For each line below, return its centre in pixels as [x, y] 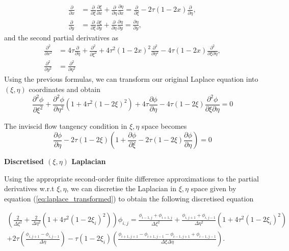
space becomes [164, 126]
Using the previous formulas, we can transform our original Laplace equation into [131, 79]
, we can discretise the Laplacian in [121, 188]
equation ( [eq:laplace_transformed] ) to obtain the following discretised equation [129, 198]
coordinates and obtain [65, 89]
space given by [214, 188]
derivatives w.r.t [29, 188]
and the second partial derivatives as [61, 38]
